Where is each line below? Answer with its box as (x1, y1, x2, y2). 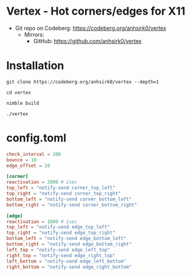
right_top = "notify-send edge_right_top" (6, 252, 116, 258)
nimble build (6, 100, 40, 106)
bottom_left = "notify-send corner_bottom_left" (6, 196, 132, 202)
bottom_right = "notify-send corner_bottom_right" (6, 202, 137, 208)
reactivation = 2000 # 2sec (6, 179, 78, 185)
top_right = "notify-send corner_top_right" (6, 191, 121, 197)
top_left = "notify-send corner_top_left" (6, 185, 116, 191)
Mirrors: (24, 30, 44, 38)
